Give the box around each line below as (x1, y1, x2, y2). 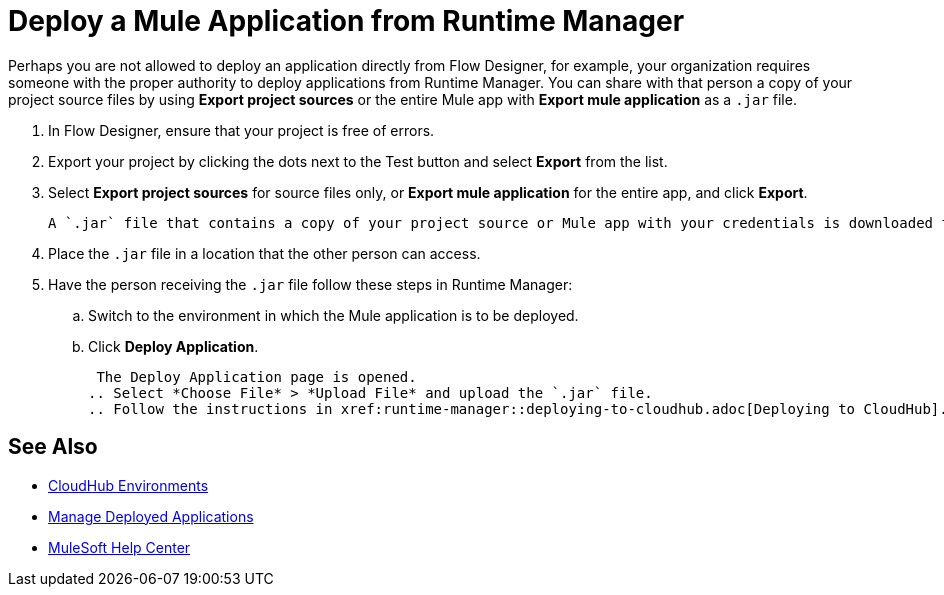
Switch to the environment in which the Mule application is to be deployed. (88, 306, 579, 324)
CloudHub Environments (48, 476, 209, 494)
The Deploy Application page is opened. (96, 368, 417, 385)
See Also (8, 434, 98, 460)
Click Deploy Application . (88, 337, 259, 355)
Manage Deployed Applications (48, 507, 254, 525)
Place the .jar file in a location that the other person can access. (48, 244, 481, 262)
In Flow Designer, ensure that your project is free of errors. (48, 121, 435, 139)
